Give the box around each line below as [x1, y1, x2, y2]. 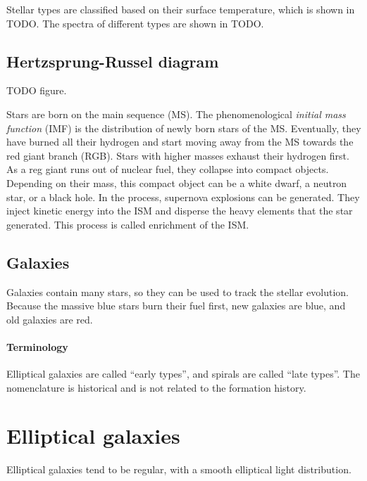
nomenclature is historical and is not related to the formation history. [6, 380, 306, 395]
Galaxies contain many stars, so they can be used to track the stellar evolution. [6, 284, 349, 299]
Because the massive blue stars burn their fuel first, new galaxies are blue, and [6, 298, 346, 313]
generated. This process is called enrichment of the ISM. [6, 217, 249, 231]
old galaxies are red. [6, 312, 93, 326]
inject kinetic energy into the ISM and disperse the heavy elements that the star [6, 203, 353, 218]
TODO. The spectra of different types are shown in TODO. [6, 15, 264, 30]
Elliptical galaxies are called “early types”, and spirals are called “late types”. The [6, 366, 360, 381]
